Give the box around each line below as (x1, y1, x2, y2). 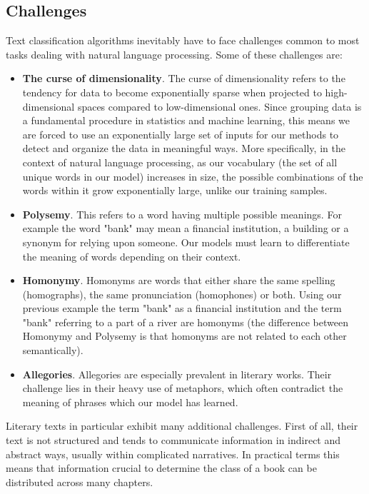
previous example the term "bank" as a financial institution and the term (22, 301, 342, 316)
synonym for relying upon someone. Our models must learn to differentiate (22, 234, 350, 249)
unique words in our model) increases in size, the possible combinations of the (22, 168, 363, 183)
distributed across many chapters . (6, 474, 153, 489)
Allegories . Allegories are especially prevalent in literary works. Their (22, 366, 332, 381)
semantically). (22, 343, 84, 358)
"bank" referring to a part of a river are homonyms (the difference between (22, 314, 348, 329)
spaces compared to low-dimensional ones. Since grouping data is (77, 99, 362, 114)
